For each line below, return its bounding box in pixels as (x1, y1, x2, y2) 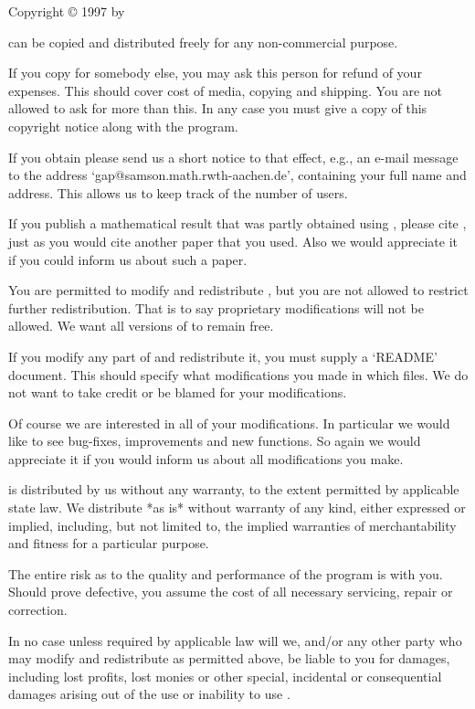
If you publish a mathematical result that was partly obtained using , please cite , (8, 214, 467, 233)
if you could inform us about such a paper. (8, 249, 248, 269)
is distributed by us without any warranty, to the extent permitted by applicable (8, 480, 459, 499)
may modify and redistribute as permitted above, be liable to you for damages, (8, 649, 450, 668)
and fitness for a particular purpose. (8, 534, 209, 553)
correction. (8, 600, 68, 619)
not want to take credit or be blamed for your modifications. (8, 383, 347, 402)
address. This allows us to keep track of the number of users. (8, 183, 348, 202)
